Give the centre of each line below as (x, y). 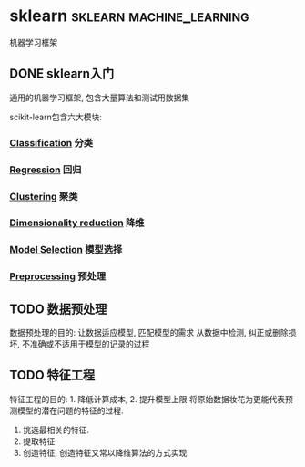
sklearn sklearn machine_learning (129, 16)
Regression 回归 (46, 170)
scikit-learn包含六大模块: (56, 117)
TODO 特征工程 (52, 375)
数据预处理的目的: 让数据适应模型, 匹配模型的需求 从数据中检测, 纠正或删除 (149, 333)
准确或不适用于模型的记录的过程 (90, 344)
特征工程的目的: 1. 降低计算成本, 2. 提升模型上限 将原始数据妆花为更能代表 (147, 399)
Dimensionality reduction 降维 (77, 223)
